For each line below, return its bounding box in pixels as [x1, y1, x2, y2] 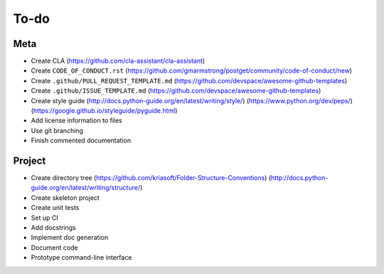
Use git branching [31, 126, 83, 135]
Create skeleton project [31, 193, 100, 202]
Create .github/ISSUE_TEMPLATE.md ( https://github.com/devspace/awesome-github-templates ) [31, 86, 321, 95]
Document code [31, 243, 78, 252]
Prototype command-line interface [31, 253, 132, 262]
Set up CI [31, 214, 58, 222]
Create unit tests [31, 204, 80, 212]
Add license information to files [31, 116, 122, 125]
